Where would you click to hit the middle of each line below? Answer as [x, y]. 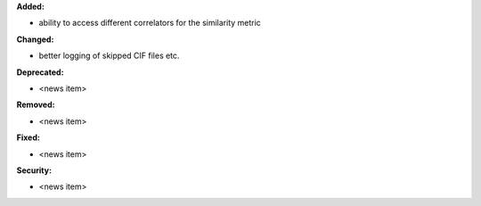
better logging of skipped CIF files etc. [109, 56]
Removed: [36, 105]
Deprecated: [40, 72]
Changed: [35, 39]
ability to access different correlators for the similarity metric [150, 23]
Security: [34, 170]
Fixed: [28, 137]
